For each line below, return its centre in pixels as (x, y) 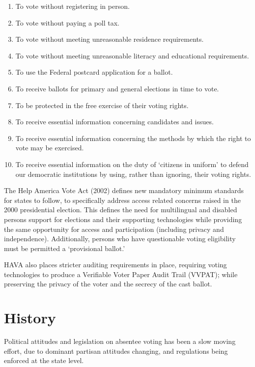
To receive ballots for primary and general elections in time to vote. (117, 88)
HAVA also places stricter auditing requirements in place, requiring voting (115, 265)
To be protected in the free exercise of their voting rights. (102, 105)
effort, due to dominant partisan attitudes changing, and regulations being (116, 351)
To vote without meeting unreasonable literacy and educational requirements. (132, 55)
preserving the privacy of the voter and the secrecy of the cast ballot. (108, 284)
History (30, 318)
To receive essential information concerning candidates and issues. (114, 122)
